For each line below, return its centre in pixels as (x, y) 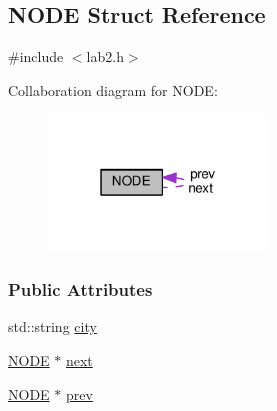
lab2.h (105, 56)
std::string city (52, 326)
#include (36, 56)
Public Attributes (80, 289)
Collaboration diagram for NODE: (113, 89)
